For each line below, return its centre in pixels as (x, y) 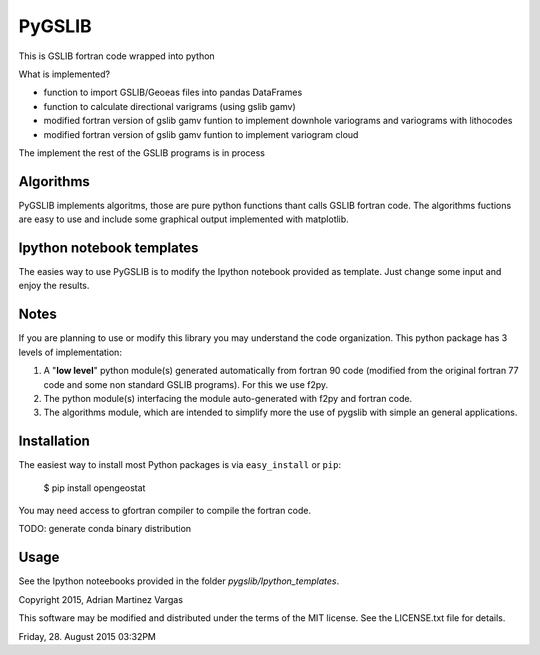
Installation (54, 441)
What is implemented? (64, 74)
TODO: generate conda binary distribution (105, 529)
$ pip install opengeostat (94, 487)
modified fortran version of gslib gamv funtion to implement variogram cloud (201, 134)
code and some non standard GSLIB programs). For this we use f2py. (186, 384)
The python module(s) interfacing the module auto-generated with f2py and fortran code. (228, 398)
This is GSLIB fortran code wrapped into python (116, 56)
